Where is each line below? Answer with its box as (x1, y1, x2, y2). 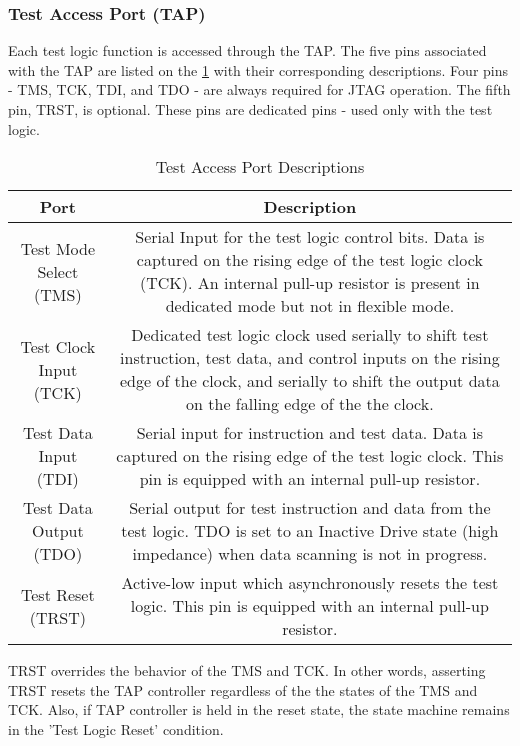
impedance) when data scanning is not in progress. (132, 542, 488, 566)
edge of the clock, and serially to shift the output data (119, 369, 500, 393)
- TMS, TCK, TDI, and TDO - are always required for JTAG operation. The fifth (8, 79, 511, 100)
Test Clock (20, 334, 96, 358)
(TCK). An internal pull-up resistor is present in (140, 271, 480, 295)
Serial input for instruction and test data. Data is (136, 421, 484, 445)
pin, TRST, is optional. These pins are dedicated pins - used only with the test (8, 99, 493, 119)
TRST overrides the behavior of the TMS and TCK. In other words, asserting (8, 660, 486, 681)
